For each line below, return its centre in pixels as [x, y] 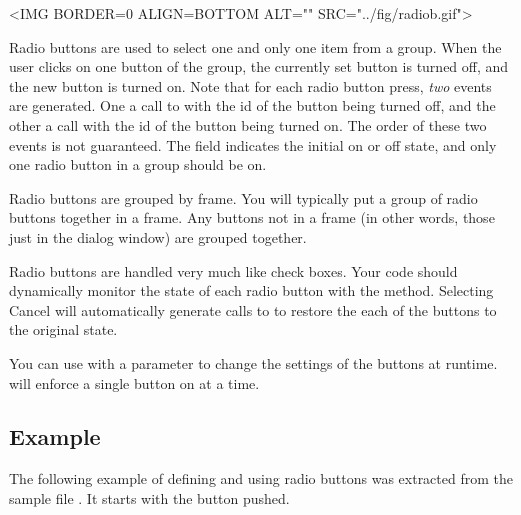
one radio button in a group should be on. [138, 164]
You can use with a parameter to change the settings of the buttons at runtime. [253, 362]
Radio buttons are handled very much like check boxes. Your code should [233, 270]
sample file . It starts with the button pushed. [149, 497]
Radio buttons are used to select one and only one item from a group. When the [255, 46]
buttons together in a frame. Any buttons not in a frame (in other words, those [252, 217]
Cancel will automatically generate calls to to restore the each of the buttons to [253, 309]
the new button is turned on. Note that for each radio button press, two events [250, 85]
